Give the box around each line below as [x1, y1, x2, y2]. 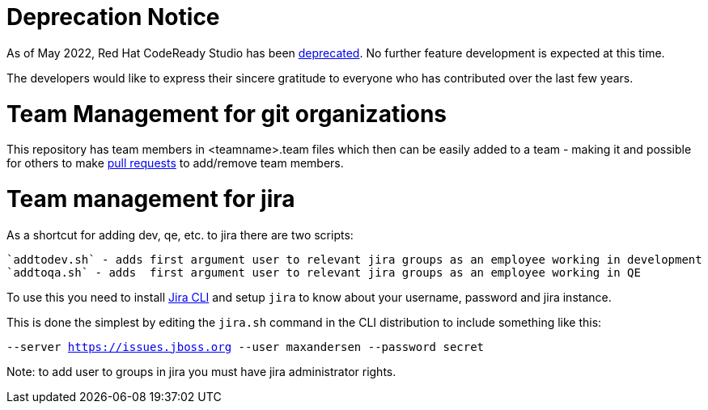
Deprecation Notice [6, 3, 220, 31]
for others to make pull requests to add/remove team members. [6, 156, 344, 171]
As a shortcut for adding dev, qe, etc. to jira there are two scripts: [6, 227, 354, 242]
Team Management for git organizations [6, 99, 447, 128]
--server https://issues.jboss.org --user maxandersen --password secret [6, 340, 485, 353]
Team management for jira [6, 185, 295, 213]
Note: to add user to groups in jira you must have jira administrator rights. [6, 364, 396, 378]
